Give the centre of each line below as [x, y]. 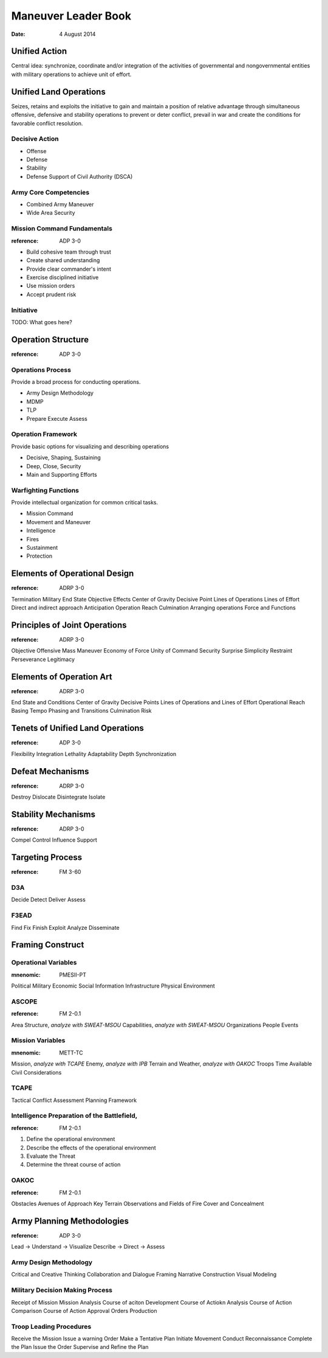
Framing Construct [48, 945]
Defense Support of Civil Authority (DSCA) [80, 176]
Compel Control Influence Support [54, 840]
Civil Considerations [36, 1072]
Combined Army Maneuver [60, 204]
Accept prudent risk [51, 294]
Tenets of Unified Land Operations [77, 728]
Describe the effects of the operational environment [91, 1148]
